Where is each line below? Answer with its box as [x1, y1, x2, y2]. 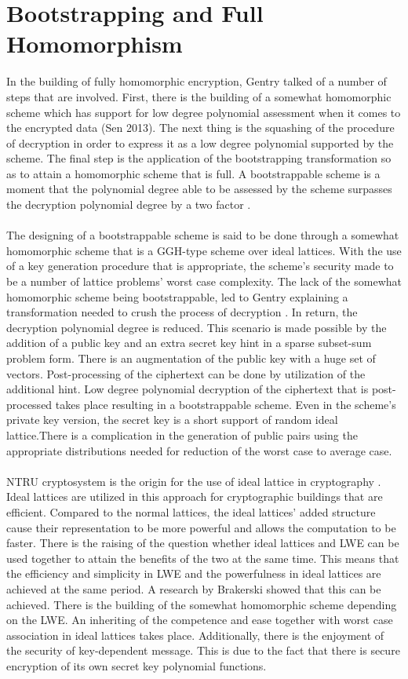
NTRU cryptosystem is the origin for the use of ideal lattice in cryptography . [6, 473, 381, 489]
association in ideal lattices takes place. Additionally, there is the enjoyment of [6, 626, 384, 643]
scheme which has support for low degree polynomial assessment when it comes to [6, 104, 401, 120]
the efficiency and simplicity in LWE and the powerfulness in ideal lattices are [6, 565, 381, 582]
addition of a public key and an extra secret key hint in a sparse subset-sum [6, 334, 372, 351]
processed [6, 396, 53, 412]
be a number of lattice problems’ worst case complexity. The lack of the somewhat [6, 273, 402, 290]
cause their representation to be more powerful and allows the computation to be [6, 519, 396, 535]
